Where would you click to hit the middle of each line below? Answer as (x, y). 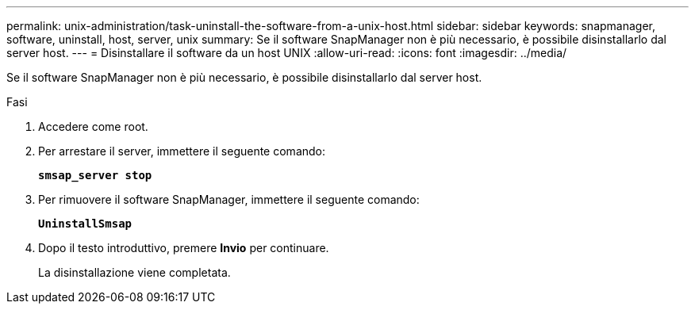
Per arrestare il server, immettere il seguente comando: (182, 151)
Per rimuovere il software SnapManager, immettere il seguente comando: (229, 199)
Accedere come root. (93, 126)
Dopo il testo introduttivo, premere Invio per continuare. (184, 248)
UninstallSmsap (85, 224)
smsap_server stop (95, 175)
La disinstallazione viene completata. (134, 272)
